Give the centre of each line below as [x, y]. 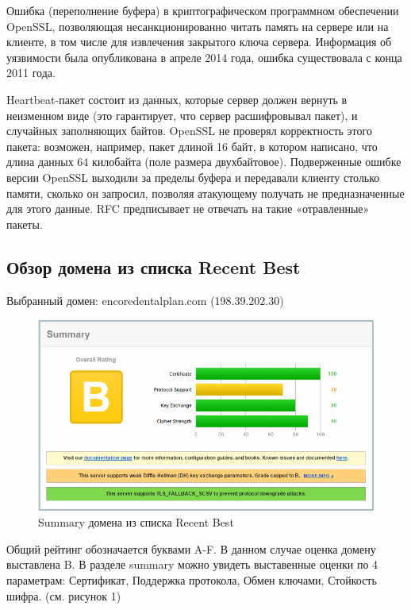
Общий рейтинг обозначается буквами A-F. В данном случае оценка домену [191, 548]
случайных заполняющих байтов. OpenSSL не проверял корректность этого [189, 131]
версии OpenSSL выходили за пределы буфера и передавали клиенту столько [193, 177]
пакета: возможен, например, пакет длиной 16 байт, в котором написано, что [192, 146]
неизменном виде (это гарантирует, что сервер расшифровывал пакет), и [182, 115]
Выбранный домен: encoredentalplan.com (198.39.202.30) [145, 300]
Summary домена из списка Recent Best [136, 522]
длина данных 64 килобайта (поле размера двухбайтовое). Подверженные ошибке [204, 162]
